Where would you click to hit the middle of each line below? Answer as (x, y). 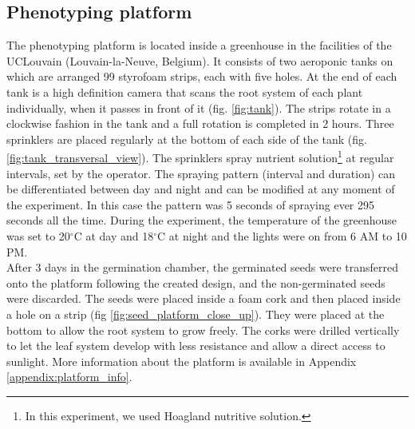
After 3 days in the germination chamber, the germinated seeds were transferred (202, 267)
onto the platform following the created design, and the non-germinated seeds (196, 282)
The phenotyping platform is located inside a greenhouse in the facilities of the (199, 45)
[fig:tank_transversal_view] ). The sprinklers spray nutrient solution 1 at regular (200, 157)
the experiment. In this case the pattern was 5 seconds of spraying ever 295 (191, 204)
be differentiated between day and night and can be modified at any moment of (201, 189)
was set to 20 (38, 235)
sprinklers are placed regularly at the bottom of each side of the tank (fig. (187, 139)
